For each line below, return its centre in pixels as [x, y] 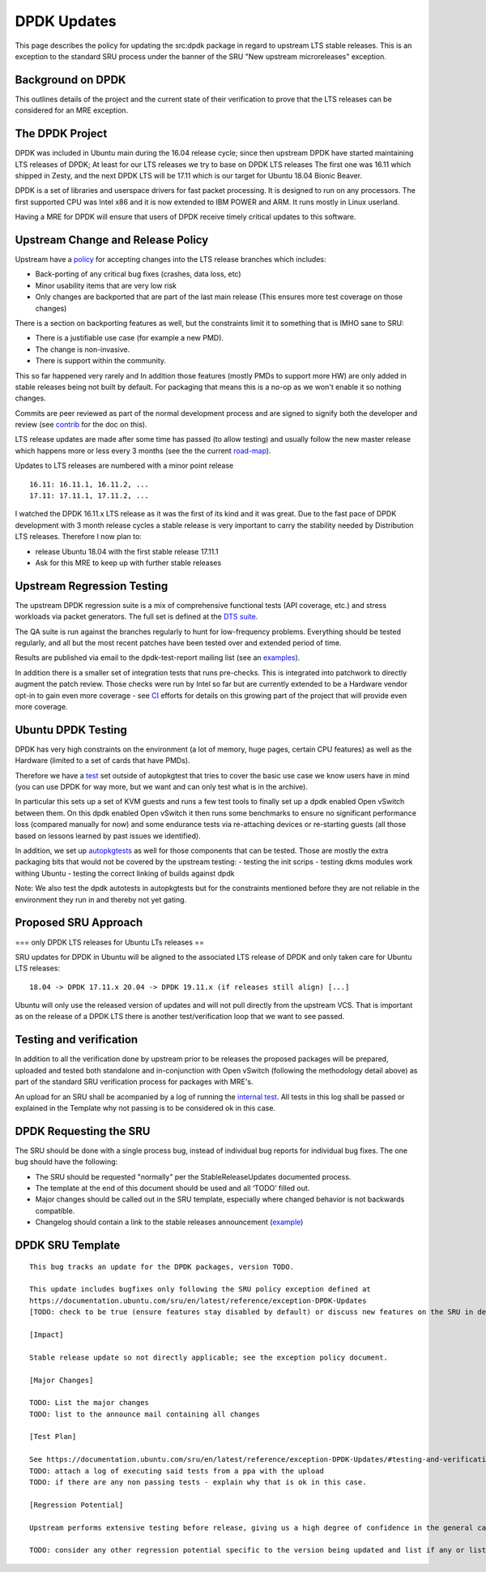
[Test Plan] [53, 1437]
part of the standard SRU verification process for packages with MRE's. [134, 1082]
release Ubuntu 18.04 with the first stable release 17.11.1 [127, 551]
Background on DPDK [70, 80]
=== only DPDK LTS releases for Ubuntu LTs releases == [110, 942]
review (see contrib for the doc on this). [81, 425]
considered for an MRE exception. [72, 110]
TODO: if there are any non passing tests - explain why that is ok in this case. [198, 1482]
